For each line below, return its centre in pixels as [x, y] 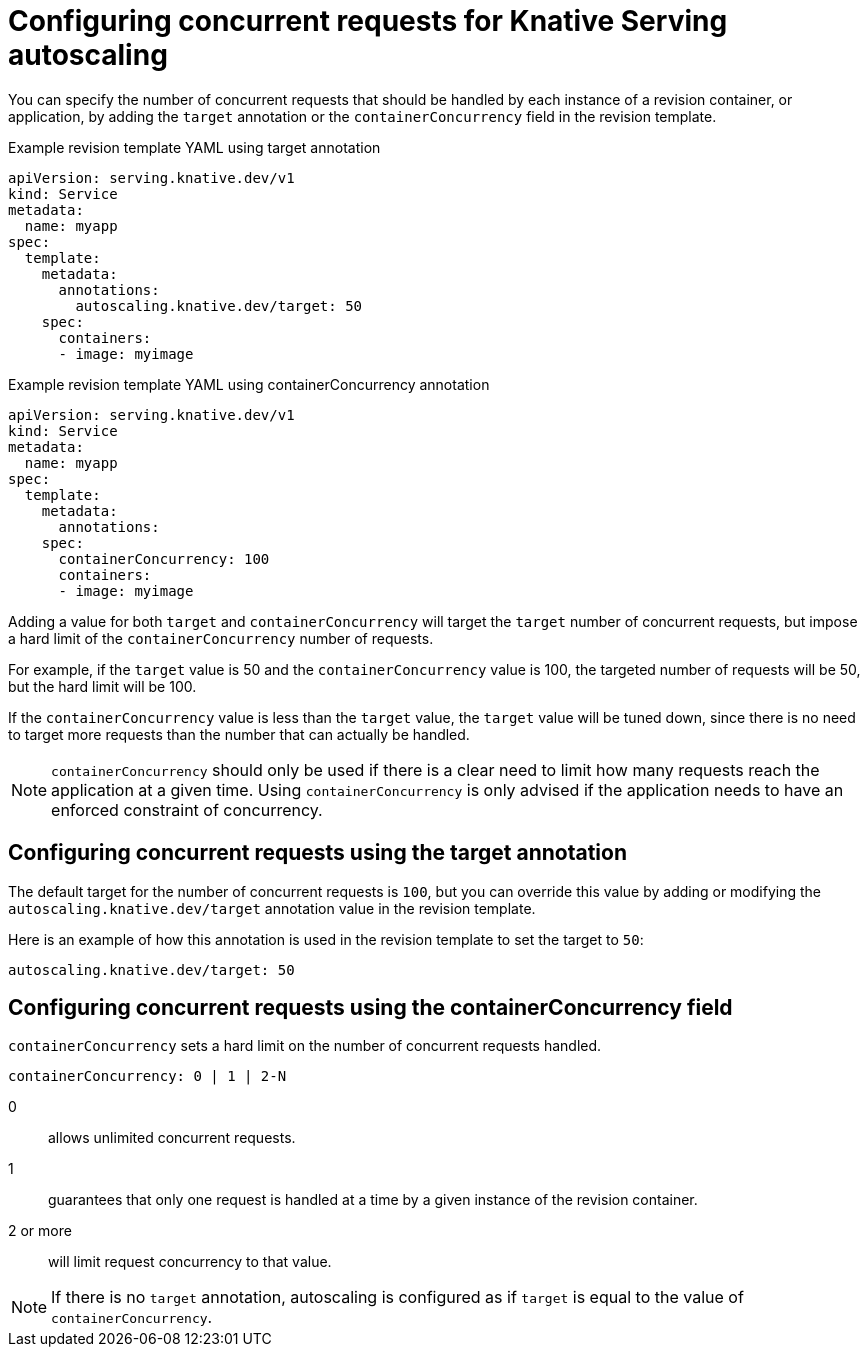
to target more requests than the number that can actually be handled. [239, 734]
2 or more [40, 1231]
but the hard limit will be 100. [102, 686]
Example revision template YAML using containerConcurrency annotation [249, 384]
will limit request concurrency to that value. [190, 1262]
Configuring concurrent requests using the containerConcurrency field [370, 1008]
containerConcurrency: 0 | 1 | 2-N [147, 1076]
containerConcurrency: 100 [164, 558]
